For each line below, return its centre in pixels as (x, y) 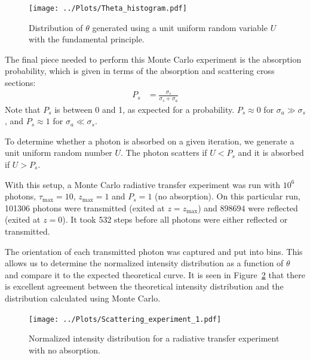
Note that (23, 109)
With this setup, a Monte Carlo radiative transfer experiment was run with (143, 184)
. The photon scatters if (164, 153)
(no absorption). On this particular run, (228, 196)
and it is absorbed (271, 153)
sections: (20, 83)
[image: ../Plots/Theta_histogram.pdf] (108, 8)
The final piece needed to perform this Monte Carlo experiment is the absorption (153, 59)
